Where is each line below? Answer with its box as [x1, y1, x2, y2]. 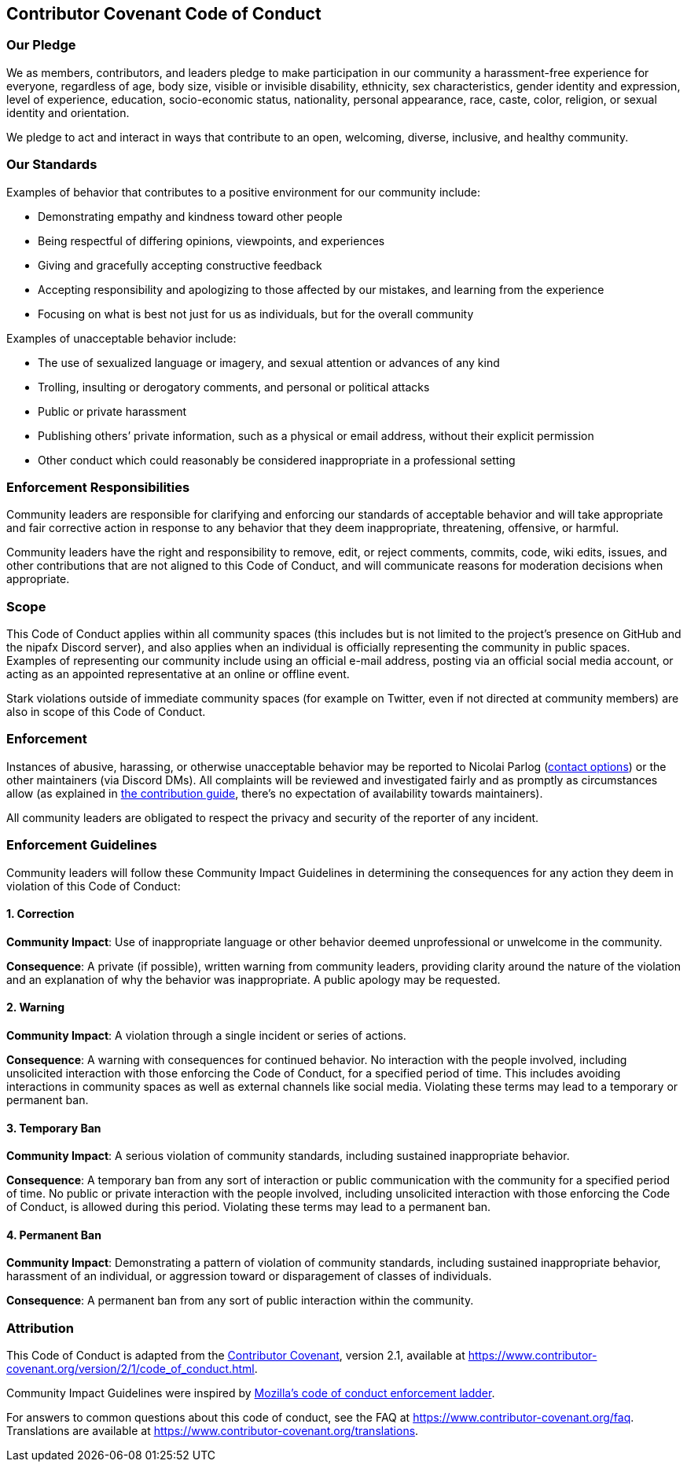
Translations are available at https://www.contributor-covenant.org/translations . [6, 1424, 419, 1438]
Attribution [6, 1319, 74, 1336]
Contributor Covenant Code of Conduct [6, 4, 321, 24]
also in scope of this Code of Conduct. [6, 705, 206, 719]
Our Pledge [6, 37, 76, 53]
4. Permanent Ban [6, 1228, 101, 1242]
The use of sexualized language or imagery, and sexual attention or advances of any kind [38, 355, 500, 369]
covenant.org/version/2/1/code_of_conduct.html [6, 1362, 255, 1376]
